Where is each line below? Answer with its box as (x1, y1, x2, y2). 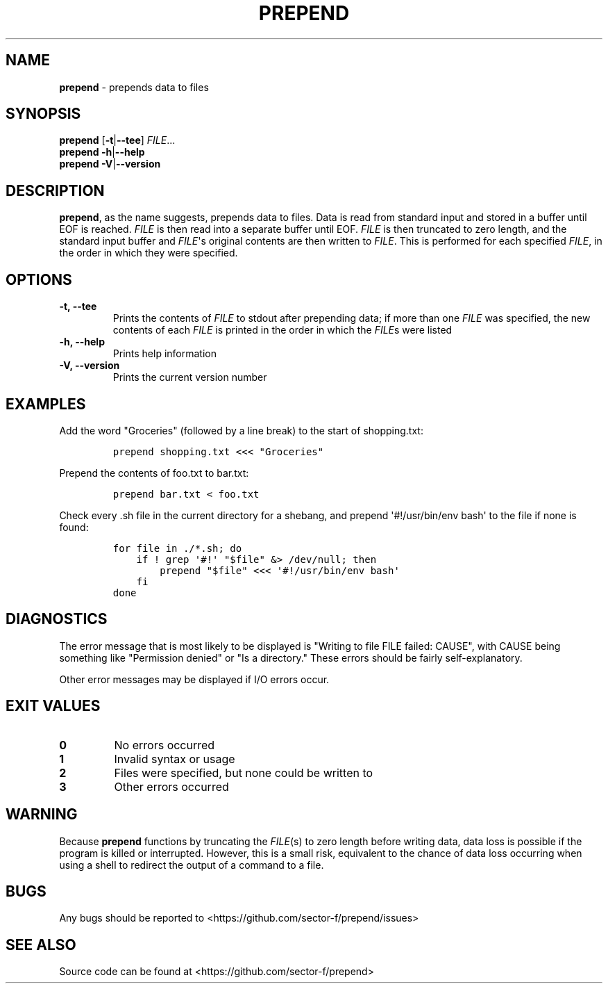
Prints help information (112, 348, 217, 360)
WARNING (6, 806, 78, 824)
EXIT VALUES (6, 697, 101, 715)
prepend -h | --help (59, 146, 145, 158)
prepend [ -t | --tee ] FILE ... (59, 134, 176, 147)
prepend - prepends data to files (59, 81, 209, 93)
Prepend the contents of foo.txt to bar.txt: (59, 466, 249, 479)
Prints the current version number (112, 371, 267, 384)
